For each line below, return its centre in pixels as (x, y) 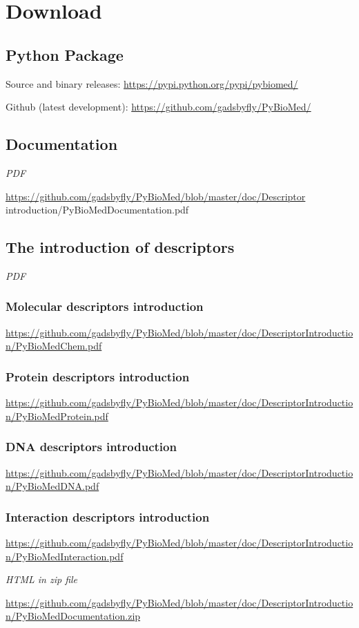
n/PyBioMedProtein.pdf (57, 416)
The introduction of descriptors (120, 247)
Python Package (65, 54)
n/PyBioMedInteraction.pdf (65, 556)
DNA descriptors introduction (91, 447)
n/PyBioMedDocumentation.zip (73, 616)
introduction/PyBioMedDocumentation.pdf (97, 210)
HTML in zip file (42, 579)
